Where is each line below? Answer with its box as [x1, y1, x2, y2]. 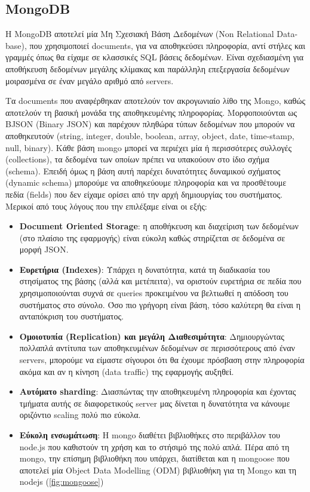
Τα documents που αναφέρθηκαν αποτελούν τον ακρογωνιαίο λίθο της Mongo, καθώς [5, 94, 305, 107]
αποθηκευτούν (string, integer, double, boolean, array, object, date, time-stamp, [5, 129, 294, 142]
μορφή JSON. [19, 243, 69, 256]
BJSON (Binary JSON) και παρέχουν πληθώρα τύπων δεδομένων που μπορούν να [5, 118, 295, 130]
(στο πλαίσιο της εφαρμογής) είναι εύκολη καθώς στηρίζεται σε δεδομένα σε [19, 231, 286, 244]
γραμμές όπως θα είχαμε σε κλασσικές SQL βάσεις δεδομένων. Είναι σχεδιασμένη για [5, 51, 304, 63]
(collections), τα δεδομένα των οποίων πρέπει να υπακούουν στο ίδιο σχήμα [5, 153, 269, 165]
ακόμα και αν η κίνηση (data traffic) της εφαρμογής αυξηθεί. [19, 365, 234, 377]
